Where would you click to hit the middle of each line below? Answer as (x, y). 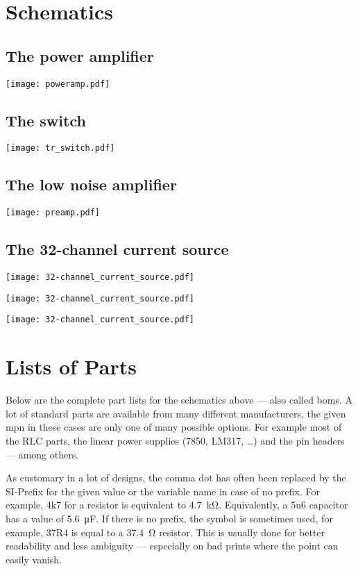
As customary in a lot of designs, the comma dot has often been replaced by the (176, 478)
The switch (46, 120)
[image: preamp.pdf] (53, 213)
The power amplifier (80, 55)
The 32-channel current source (117, 249)
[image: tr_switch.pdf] (60, 148)
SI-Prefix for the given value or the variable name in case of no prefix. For (163, 491)
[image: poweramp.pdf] (58, 84)
